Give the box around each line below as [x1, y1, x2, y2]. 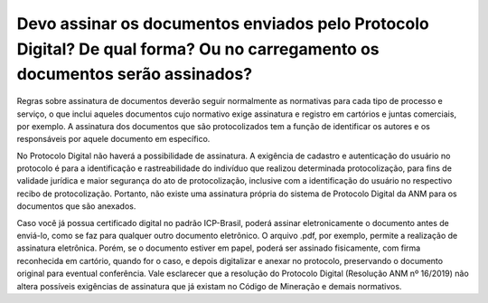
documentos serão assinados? [16, 64, 253, 85]
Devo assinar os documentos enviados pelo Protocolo [16, 14, 429, 33]
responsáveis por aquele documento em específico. [16, 134, 211, 145]
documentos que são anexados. [16, 201, 136, 212]
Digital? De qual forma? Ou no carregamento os [16, 39, 380, 59]
